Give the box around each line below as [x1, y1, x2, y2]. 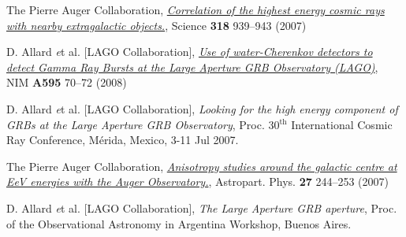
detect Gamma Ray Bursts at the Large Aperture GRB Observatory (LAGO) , [6, 58, 378, 75]
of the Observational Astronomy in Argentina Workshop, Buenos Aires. [6, 215, 352, 231]
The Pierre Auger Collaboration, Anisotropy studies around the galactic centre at [6, 157, 397, 174]
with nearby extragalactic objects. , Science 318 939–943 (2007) [6, 17, 307, 33]
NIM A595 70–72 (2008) [6, 74, 127, 91]
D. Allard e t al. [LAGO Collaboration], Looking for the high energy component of [6, 100, 398, 117]
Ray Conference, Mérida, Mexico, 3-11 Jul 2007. [6, 131, 239, 148]
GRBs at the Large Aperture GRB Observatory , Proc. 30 [6, 116, 280, 132]
